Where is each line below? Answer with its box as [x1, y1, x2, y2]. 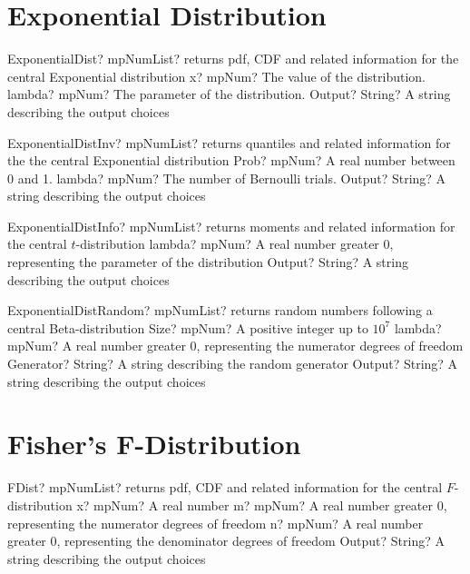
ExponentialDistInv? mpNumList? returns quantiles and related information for [7, 133, 451, 152]
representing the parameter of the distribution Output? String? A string [7, 252, 408, 272]
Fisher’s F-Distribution [7, 425, 301, 462]
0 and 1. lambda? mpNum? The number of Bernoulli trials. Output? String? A [7, 168, 446, 187]
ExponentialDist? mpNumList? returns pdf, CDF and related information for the [7, 49, 459, 68]
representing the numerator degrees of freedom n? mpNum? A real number [7, 513, 424, 532]
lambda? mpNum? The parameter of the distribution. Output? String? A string [7, 84, 451, 104]
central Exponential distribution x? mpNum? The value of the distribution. [7, 66, 426, 85]
